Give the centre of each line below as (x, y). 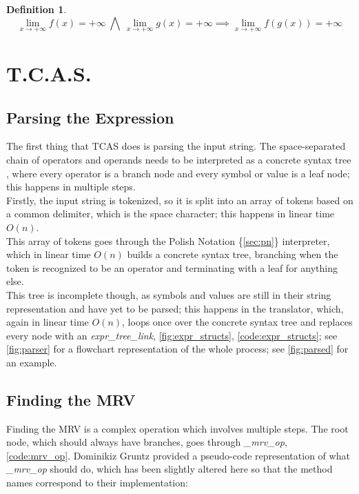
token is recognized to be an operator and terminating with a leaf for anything (172, 267)
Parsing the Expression (90, 117)
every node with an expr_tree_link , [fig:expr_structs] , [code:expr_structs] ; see (172, 335)
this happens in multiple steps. (71, 187)
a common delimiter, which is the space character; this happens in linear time (171, 214)
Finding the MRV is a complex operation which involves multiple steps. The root (177, 428)
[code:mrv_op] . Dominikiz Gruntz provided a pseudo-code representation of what (178, 455)
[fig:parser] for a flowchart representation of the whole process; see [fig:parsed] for (177, 349)
